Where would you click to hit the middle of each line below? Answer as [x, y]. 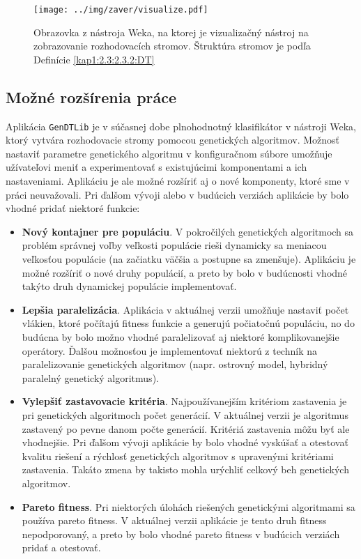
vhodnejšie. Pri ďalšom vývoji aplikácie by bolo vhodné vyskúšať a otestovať [185, 442]
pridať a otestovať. [61, 547]
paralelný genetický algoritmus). [90, 377]
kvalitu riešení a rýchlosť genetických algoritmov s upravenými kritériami [178, 455]
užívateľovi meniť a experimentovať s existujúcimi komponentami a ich [156, 167]
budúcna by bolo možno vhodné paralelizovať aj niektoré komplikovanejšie [180, 337]
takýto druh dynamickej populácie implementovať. [129, 286]
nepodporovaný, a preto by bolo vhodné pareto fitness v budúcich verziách [181, 534]
